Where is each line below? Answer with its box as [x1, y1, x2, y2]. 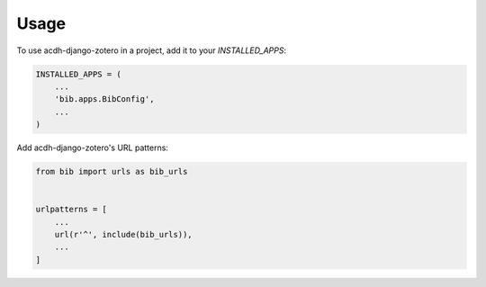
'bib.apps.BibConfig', [54, 94, 155, 104]
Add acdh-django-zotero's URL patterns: [16, 142, 168, 153]
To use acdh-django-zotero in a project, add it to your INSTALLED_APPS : [16, 45, 287, 56]
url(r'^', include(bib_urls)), [54, 229, 193, 240]
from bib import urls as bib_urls [35, 166, 188, 177]
